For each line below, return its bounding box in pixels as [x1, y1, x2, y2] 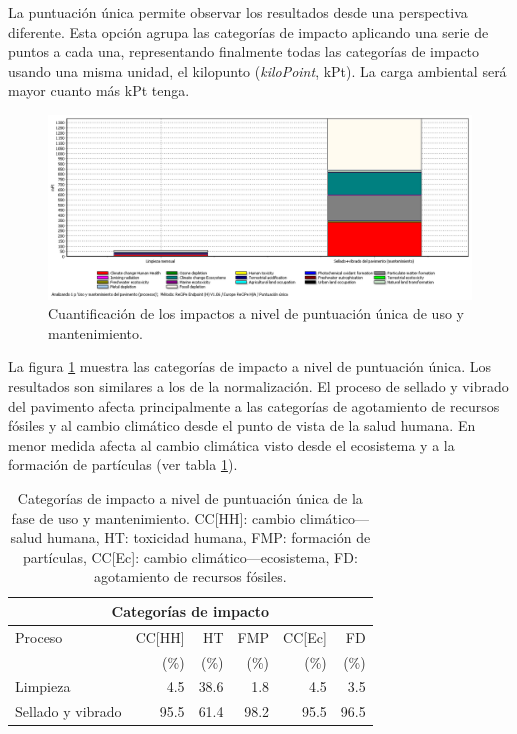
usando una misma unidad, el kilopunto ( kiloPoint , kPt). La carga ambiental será [8, 60, 507, 81]
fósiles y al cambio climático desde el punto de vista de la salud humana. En [8, 415, 476, 436]
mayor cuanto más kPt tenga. [8, 80, 190, 101]
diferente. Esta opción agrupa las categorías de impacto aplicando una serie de [8, 21, 489, 42]
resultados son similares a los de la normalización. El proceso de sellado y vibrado [8, 376, 509, 397]
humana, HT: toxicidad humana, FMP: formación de [47, 527, 371, 548]
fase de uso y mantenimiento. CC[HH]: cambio [11, 507, 296, 528]
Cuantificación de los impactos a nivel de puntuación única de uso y [48, 303, 464, 324]
